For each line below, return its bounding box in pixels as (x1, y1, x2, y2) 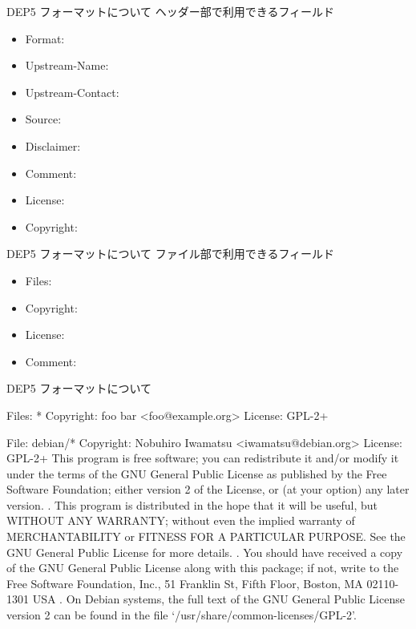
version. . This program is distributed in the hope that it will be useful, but (6, 496, 378, 513)
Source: (25, 111, 62, 127)
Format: (25, 30, 65, 46)
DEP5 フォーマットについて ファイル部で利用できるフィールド (6, 245, 335, 262)
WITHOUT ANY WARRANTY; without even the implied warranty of (6, 512, 355, 529)
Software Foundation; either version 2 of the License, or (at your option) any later (6, 481, 410, 498)
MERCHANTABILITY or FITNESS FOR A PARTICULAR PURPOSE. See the (6, 528, 406, 545)
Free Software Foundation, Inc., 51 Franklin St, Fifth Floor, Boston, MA (6, 575, 363, 591)
